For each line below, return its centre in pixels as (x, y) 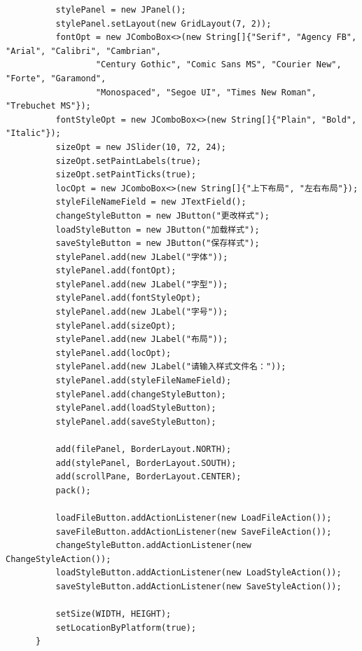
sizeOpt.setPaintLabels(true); (128, 161)
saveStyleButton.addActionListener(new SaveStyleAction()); (199, 586)
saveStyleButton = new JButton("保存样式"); (158, 244)
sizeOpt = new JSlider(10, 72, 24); (141, 147)
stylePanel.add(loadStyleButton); (136, 408)
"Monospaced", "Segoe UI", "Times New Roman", (206, 92)
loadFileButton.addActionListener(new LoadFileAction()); (194, 518)
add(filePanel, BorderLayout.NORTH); (144, 449)
